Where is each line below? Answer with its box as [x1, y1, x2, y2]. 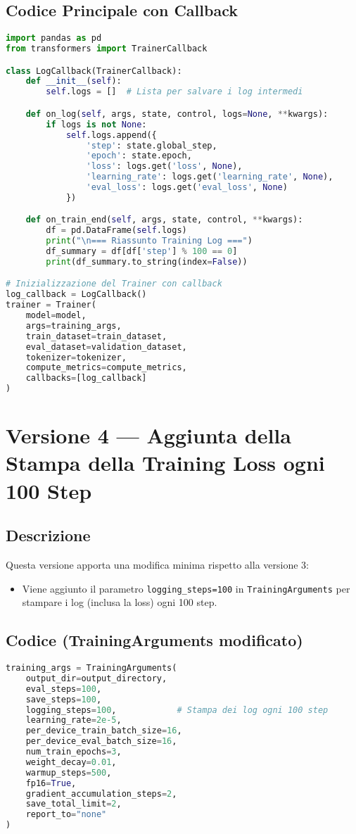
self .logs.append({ [65, 129, 157, 140]
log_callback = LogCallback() [6, 289, 147, 300]
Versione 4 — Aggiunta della [6, 421, 291, 450]
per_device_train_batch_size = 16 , [25, 726, 182, 736]
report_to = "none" [25, 809, 107, 820]
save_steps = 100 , [25, 694, 102, 705]
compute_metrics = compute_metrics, [25, 362, 187, 373]
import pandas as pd [6, 33, 102, 44]
